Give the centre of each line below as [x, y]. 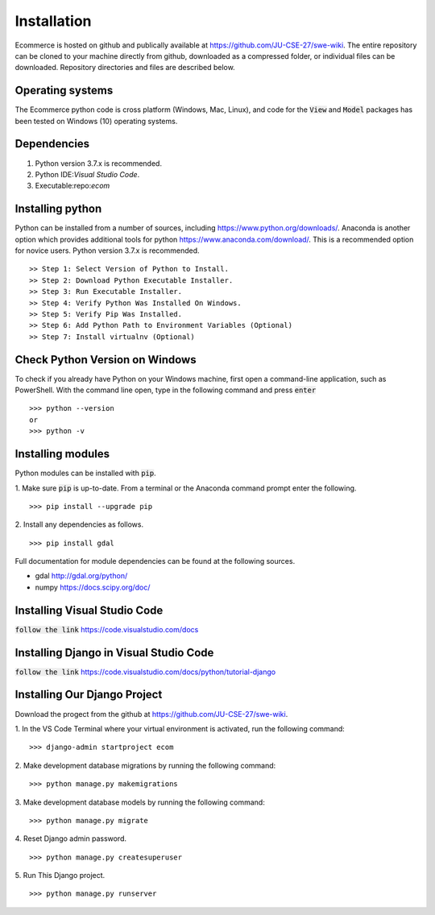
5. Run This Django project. [60, 876]
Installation [53, 21]
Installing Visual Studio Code [89, 610]
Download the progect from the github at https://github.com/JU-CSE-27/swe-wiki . [151, 714]
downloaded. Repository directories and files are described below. [125, 68]
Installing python [58, 209]
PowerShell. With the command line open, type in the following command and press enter [166, 390]
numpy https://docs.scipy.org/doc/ [93, 587]
